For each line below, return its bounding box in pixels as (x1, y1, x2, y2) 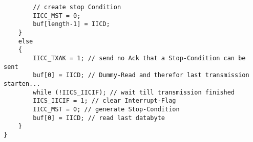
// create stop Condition (33, 4, 121, 11)
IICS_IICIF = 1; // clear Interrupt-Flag (33, 97, 176, 105)
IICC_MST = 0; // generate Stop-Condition (33, 105, 180, 113)
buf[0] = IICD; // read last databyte (33, 114, 165, 122)
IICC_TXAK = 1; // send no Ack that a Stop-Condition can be (33, 54, 246, 62)
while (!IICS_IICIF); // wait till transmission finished (33, 88, 235, 96)
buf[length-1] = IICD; (33, 20, 110, 28)
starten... (4, 80, 40, 87)
